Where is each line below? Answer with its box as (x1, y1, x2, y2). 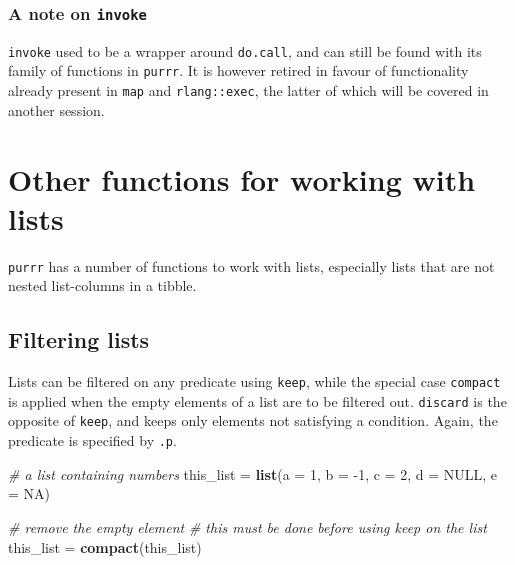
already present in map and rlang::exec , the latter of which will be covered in (8, 80, 489, 101)
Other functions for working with (8, 158, 476, 199)
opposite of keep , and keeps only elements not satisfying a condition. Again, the (8, 410, 498, 431)
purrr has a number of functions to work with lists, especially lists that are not (8, 255, 495, 276)
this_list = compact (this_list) (8, 536, 202, 557)
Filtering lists (8, 324, 150, 355)
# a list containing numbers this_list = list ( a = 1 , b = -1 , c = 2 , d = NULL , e (8, 463, 498, 484)
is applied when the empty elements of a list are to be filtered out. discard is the (8, 390, 507, 411)
